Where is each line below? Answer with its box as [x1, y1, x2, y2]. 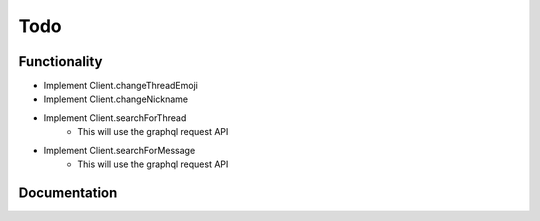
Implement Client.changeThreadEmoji [43, 80, 199, 92]
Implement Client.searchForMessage [43, 144, 196, 156]
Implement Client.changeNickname [43, 93, 189, 105]
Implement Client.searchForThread [43, 111, 187, 124]
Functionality [18, 53, 103, 70]
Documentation [18, 184, 118, 201]
